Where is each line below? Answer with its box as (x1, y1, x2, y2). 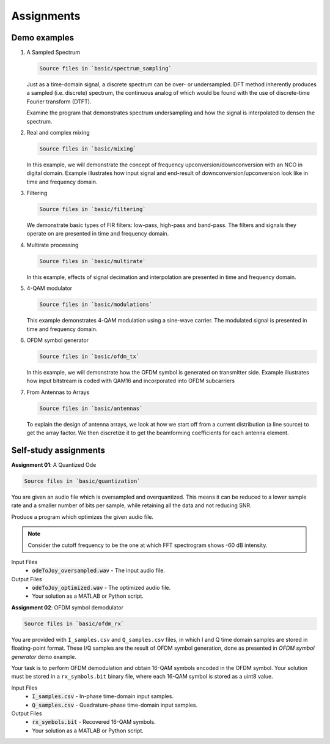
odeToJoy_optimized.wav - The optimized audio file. (32, 584, 171, 592)
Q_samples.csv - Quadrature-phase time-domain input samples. (32, 701, 198, 709)
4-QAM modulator (26, 285, 73, 292)
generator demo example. (11, 653, 76, 660)
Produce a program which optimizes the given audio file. (11, 513, 154, 520)
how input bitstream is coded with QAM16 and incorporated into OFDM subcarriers (26, 377, 235, 385)
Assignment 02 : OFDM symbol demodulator (11, 603, 123, 611)
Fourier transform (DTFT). (26, 98, 92, 105)
